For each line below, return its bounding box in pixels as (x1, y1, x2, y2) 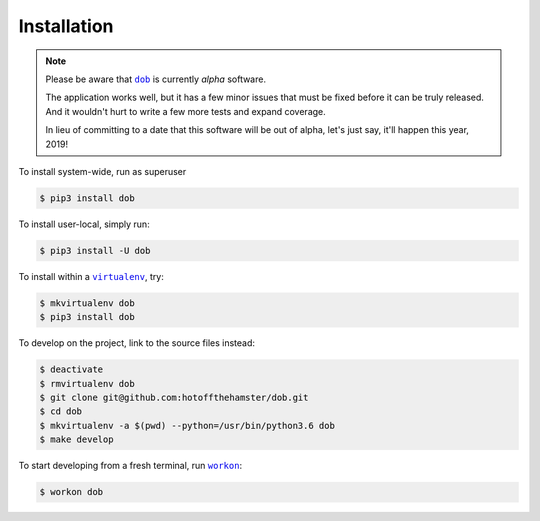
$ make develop (39, 434, 114, 445)
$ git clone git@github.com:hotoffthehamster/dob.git (39, 391, 309, 403)
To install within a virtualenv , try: (18, 270, 164, 282)
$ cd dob (39, 406, 83, 417)
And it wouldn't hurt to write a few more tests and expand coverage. (45, 105, 327, 117)
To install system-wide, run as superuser (18, 165, 187, 177)
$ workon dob (39, 486, 104, 498)
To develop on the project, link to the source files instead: (18, 337, 255, 349)
